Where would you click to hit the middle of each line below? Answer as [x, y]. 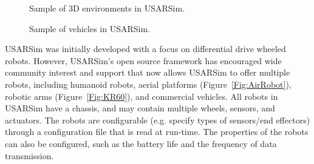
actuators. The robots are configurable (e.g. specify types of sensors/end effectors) [158, 120]
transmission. [29, 155]
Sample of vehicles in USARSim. [90, 28]
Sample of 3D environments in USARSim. [107, 8]
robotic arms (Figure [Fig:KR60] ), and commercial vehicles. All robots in [142, 96]
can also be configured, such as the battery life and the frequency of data [141, 143]
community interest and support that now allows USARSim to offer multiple [148, 72]
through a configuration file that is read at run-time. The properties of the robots [157, 132]
